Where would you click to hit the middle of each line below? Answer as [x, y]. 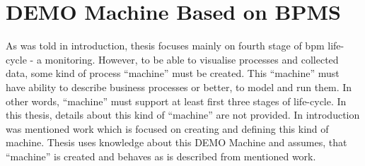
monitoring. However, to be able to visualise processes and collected [192, 59]
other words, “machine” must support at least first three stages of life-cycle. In [176, 101]
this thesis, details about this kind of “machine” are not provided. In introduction [183, 115]
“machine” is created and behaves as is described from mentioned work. [161, 156]
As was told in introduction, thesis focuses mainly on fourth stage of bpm [165, 46]
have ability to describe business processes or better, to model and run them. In [179, 87]
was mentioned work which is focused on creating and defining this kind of [167, 128]
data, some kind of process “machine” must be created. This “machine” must [173, 73]
